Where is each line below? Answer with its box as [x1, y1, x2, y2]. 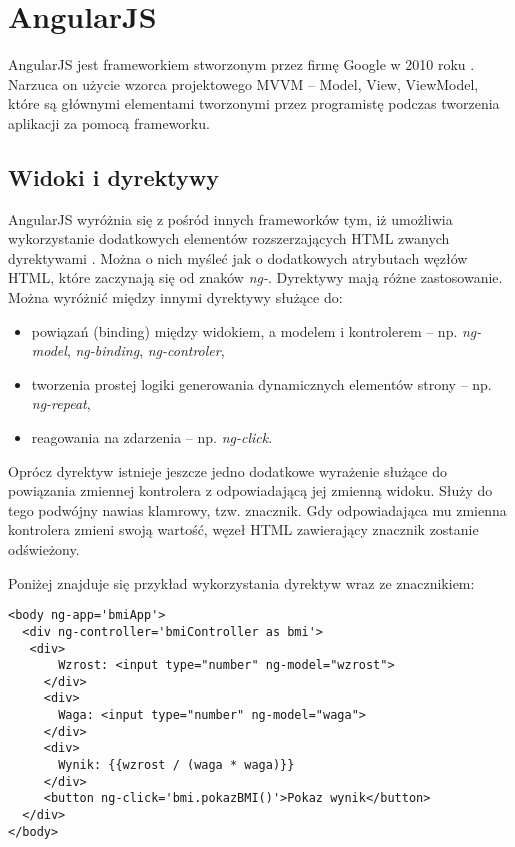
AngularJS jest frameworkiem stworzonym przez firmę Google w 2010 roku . [8, 54, 475, 75]
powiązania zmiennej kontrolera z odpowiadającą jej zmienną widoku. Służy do [8, 480, 493, 501]
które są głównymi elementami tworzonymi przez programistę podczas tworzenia [8, 93, 500, 114]
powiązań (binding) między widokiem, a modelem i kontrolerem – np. [31, 320, 458, 341]
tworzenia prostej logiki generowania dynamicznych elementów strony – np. [31, 373, 492, 394]
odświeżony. [8, 539, 80, 560]
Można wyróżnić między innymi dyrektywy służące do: [8, 287, 343, 308]
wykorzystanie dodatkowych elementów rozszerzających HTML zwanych [8, 228, 450, 249]
